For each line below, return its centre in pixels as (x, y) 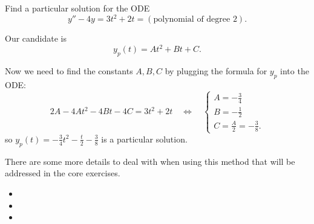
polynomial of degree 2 (195, 20)
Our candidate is (36, 38)
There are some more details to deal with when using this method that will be (150, 161)
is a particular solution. (144, 139)
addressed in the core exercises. (63, 173)
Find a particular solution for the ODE (77, 8)
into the (295, 70)
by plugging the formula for (216, 70)
